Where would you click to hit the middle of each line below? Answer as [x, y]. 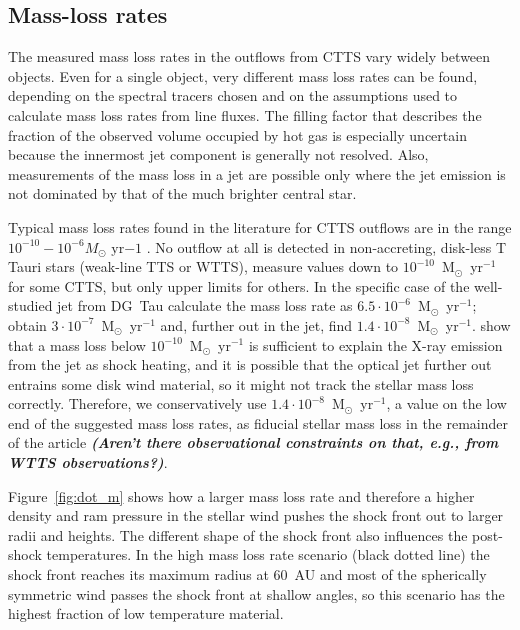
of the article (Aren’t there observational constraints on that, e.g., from [253, 442]
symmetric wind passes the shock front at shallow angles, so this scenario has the [256, 593]
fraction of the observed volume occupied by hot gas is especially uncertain [237, 134]
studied [30, 305]
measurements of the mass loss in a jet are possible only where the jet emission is [257, 173]
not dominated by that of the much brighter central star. [182, 193]
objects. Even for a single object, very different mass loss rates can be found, [243, 75]
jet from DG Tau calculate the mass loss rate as [205, 305]
